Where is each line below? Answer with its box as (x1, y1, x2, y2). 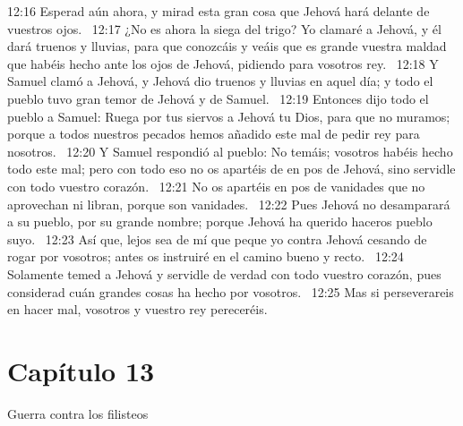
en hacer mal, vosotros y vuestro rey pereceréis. (7, 300, 268, 319)
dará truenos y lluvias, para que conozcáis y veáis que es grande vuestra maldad (7, 37, 447, 55)
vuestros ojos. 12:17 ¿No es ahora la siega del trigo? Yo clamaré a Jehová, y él (7, 19, 442, 38)
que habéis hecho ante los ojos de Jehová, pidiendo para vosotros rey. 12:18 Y (7, 54, 439, 72)
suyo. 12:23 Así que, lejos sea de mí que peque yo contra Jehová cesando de (7, 229, 427, 248)
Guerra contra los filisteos (7, 404, 149, 422)
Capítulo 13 (7, 352, 155, 388)
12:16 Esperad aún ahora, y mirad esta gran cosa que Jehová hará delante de (7, 2, 430, 20)
